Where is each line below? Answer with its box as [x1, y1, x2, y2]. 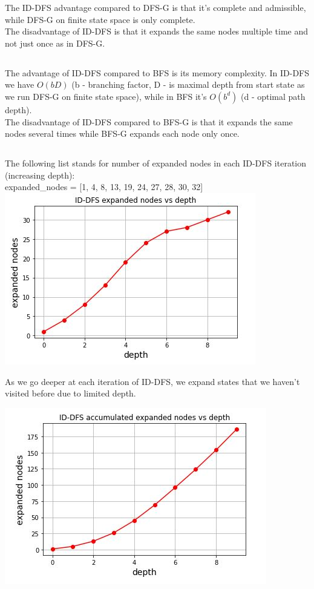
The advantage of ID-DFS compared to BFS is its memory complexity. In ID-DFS [5, 66, 310, 79]
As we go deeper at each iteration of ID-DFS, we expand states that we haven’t [5, 375, 300, 387]
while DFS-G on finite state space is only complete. [5, 13, 195, 25]
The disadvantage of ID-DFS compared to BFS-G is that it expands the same [5, 115, 293, 128]
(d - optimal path [241, 90, 306, 102]
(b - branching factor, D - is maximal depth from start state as [71, 78, 305, 91]
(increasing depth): [5, 168, 75, 181]
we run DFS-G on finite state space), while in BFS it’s [5, 90, 207, 102]
